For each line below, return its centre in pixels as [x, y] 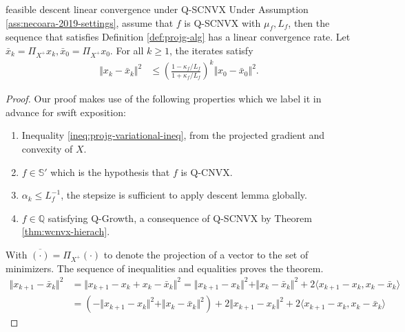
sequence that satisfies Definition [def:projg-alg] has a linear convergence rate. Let [178, 37]
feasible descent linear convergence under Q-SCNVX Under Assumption [157, 9]
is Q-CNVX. [207, 171]
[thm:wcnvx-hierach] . [66, 231]
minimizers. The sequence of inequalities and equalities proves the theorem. [165, 268]
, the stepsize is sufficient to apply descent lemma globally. [184, 195]
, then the [309, 22]
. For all [127, 50]
